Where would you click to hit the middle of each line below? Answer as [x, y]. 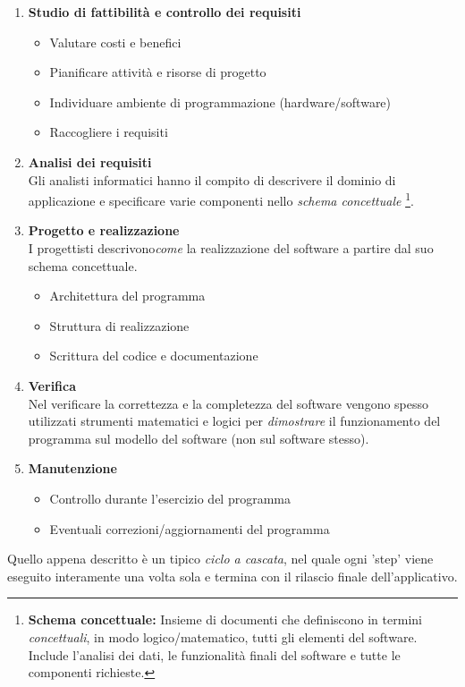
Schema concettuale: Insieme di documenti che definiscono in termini [225, 619]
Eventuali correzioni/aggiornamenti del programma [190, 528]
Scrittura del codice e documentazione [154, 356]
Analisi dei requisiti [90, 161]
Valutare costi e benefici [115, 42]
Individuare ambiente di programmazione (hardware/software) [220, 102]
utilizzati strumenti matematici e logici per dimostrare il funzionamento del [234, 421]
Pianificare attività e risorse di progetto [158, 72]
